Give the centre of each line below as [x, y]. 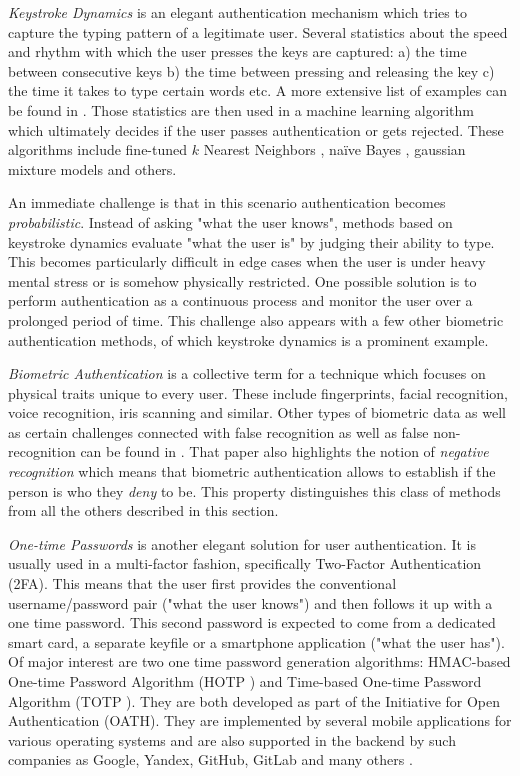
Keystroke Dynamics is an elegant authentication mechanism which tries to [237, 12]
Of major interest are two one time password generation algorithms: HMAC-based [259, 661]
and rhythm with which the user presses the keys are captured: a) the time [237, 51]
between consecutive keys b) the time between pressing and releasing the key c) [251, 70]
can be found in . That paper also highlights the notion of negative [284, 451]
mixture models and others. [92, 168]
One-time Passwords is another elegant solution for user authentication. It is [242, 543]
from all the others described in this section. [143, 510]
